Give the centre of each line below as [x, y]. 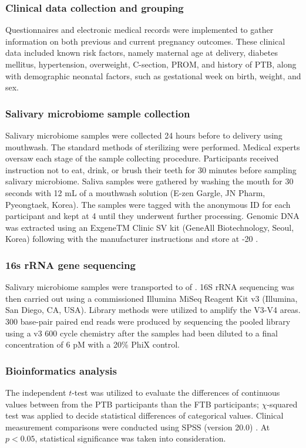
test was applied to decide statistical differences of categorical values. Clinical [144, 415]
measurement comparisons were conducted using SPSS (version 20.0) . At [138, 427]
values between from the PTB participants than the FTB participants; [132, 404]
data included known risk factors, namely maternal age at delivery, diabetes [142, 53]
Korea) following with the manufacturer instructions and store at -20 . [132, 239]
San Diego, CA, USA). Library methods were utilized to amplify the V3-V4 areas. [153, 310]
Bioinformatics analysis [61, 370]
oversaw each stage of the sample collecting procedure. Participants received [142, 158]
